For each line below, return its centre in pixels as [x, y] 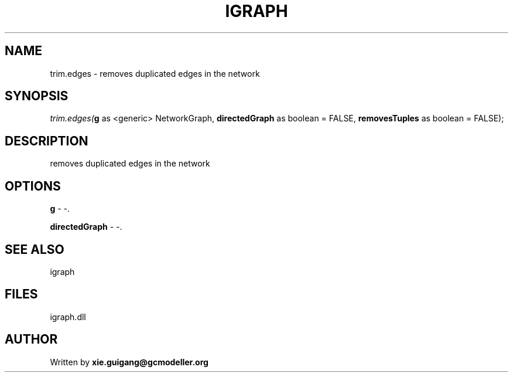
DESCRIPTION [47, 141]
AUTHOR [31, 339]
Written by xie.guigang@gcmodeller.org [129, 362]
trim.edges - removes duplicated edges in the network [155, 73]
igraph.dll [68, 317]
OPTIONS [33, 186]
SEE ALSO [35, 249]
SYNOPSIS [37, 96]
